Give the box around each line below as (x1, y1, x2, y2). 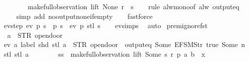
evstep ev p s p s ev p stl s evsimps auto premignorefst (3, 20, 208, 31)
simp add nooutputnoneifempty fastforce (16, 11, 153, 21)
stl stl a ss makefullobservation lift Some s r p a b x (3, 48, 206, 59)
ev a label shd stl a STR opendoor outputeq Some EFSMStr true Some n (3, 39, 245, 49)
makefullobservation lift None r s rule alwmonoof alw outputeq (27, 1, 240, 11)
